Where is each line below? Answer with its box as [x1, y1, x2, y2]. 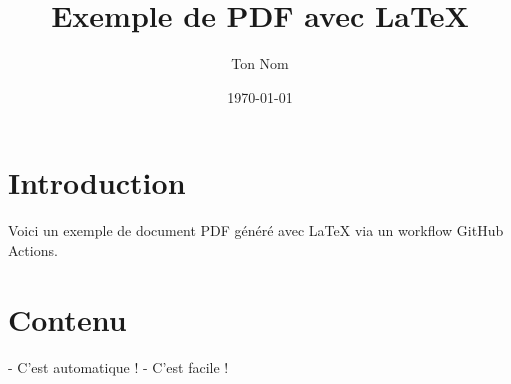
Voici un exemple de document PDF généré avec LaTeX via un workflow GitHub [8, 220, 504, 241]
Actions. [8, 239, 58, 260]
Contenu [8, 298, 127, 339]
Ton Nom [231, 53, 289, 74]
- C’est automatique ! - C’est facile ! [8, 356, 229, 377]
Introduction [8, 162, 186, 203]
